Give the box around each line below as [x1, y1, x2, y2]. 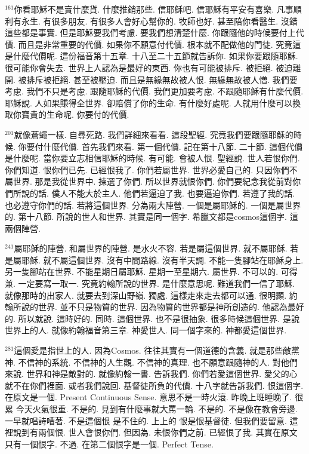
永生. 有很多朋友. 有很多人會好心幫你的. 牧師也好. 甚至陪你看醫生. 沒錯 [21, 14, 298, 27]
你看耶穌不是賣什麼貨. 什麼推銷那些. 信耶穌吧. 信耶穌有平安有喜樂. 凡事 [14, 3, 293, 15]
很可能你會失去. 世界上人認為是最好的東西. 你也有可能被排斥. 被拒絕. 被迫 [5, 61, 293, 73]
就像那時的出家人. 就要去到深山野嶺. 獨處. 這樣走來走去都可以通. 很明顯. [5, 289, 287, 301]
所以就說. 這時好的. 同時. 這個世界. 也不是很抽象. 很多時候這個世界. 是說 [18, 312, 299, 324]
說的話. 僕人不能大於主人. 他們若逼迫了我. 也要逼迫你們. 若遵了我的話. [21, 186, 295, 199]
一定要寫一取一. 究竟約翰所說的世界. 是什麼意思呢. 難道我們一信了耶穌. [18, 277, 295, 290]
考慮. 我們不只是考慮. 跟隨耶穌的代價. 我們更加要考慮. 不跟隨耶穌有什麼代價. [5, 85, 304, 97]
